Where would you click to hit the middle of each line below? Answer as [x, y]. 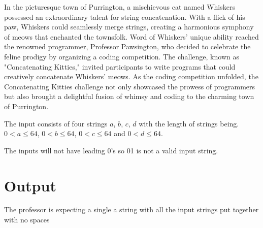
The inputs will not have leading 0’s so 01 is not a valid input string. [111, 150]
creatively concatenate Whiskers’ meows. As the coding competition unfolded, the [131, 76]
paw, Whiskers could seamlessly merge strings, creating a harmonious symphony [129, 27]
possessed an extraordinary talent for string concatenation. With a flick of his [125, 17]
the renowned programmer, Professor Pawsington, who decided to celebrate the [127, 46]
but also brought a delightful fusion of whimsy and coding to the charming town [129, 96]
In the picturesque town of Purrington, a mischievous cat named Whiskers [120, 7]
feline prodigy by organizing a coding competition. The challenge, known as [122, 56]
